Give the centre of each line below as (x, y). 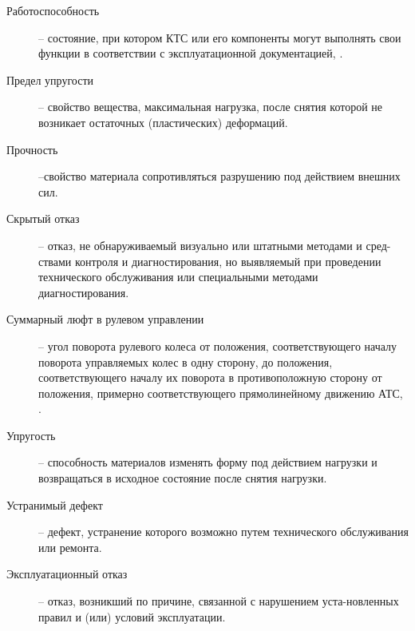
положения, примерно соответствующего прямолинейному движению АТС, (221, 393)
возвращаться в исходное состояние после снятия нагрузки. (183, 478)
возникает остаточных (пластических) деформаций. (163, 122)
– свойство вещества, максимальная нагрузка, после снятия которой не (211, 107)
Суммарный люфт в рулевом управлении (105, 319)
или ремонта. (70, 547)
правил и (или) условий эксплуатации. (132, 616)
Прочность (32, 149)
